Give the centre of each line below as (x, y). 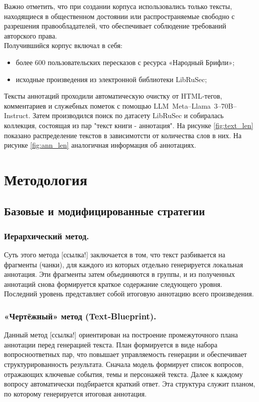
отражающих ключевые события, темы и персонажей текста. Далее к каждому (123, 374)
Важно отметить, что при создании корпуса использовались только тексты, (118, 6)
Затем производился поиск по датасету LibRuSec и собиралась (128, 115)
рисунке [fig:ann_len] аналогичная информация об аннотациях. (100, 145)
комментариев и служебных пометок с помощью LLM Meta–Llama (107, 105)
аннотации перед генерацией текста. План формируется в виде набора (111, 344)
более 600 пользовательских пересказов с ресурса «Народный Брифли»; (125, 62)
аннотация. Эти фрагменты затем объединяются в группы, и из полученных (119, 274)
